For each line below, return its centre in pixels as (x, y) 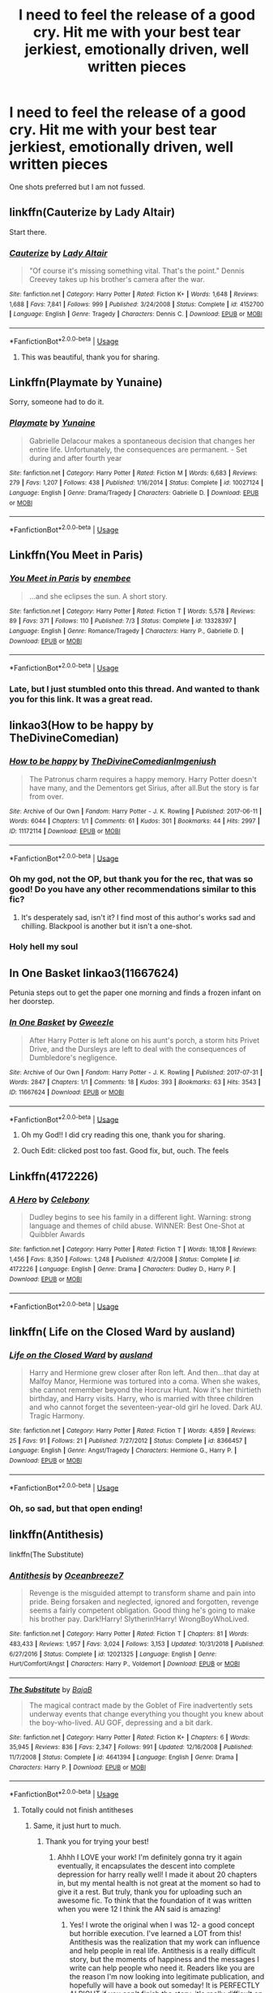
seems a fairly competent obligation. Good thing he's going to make (142, 1610)
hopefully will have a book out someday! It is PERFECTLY (164, 1986)
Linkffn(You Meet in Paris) (77, 556)
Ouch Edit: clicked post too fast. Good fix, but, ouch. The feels (125, 1151)
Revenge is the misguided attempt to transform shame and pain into (142, 1593)
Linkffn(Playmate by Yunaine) (86, 382)
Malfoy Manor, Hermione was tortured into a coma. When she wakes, (145, 1381)
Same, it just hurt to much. (77, 1826)
